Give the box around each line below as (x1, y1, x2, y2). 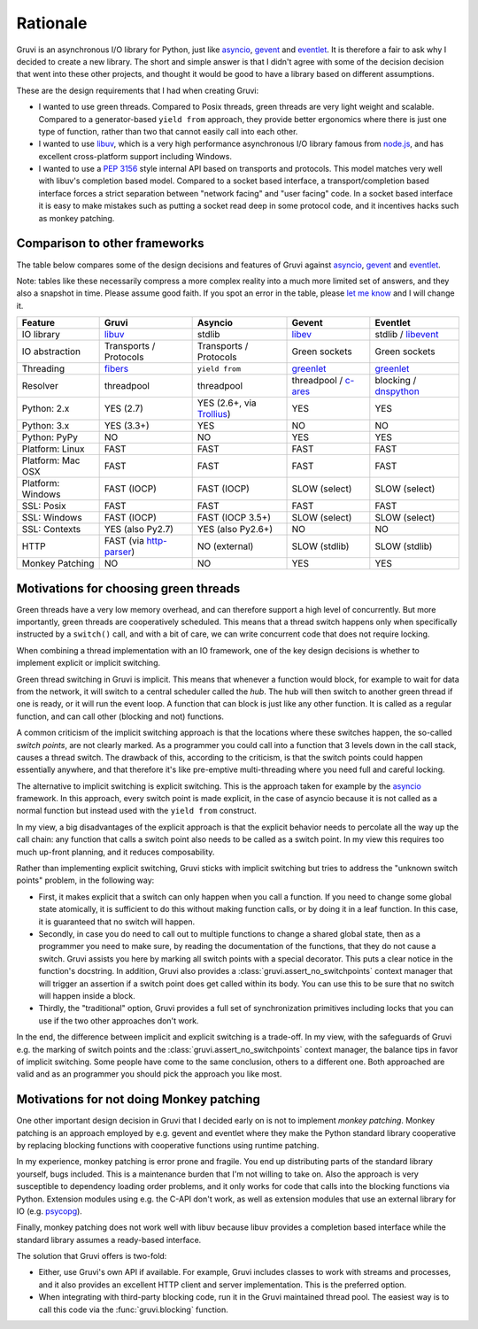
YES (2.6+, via (197, 397, 257, 409)
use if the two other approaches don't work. (38, 1015, 199, 1026)
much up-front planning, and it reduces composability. (16, 846, 215, 857)
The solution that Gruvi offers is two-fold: (16, 1251, 167, 1262)
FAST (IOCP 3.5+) (197, 512, 272, 524)
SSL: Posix (21, 500, 66, 513)
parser (104, 545, 132, 558)
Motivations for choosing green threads (16, 581, 241, 596)
